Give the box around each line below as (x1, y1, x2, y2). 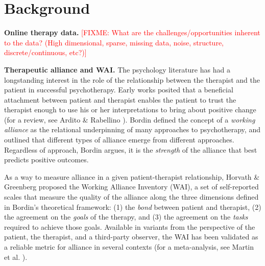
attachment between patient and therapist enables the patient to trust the (4, 94, 236, 105)
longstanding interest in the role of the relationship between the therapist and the (4, 74, 260, 85)
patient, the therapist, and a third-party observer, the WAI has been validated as (4, 231, 258, 242)
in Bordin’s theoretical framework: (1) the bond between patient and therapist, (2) (4, 201, 261, 212)
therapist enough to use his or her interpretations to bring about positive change (4, 104, 256, 115)
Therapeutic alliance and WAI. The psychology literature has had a (4, 64, 230, 75)
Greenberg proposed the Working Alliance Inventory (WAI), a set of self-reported (4, 181, 259, 192)
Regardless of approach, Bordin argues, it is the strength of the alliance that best (4, 144, 257, 155)
